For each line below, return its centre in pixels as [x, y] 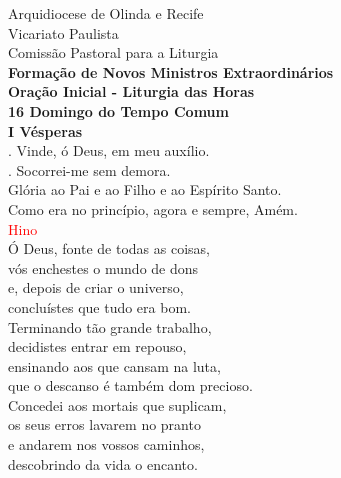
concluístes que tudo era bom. [99, 306]
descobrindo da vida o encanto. [103, 463]
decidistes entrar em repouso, [97, 346]
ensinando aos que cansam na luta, [114, 365]
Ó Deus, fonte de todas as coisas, [109, 248]
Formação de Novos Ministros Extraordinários [171, 71]
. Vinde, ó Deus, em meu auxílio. [109, 150]
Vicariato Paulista [63, 32]
